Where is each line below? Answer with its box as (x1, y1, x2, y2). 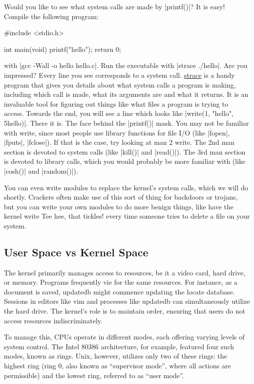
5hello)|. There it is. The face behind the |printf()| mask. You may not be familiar (4, 117, 249, 128)
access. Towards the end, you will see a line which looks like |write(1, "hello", (4, 108, 233, 118)
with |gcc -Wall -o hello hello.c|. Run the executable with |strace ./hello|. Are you (4, 60, 248, 70)
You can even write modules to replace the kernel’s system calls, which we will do (4, 182, 248, 192)
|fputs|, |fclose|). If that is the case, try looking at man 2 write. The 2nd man (4, 137, 235, 147)
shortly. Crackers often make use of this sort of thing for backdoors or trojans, (4, 192, 238, 202)
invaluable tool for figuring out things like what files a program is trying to (4, 98, 228, 109)
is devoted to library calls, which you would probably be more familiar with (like (4, 156, 246, 166)
